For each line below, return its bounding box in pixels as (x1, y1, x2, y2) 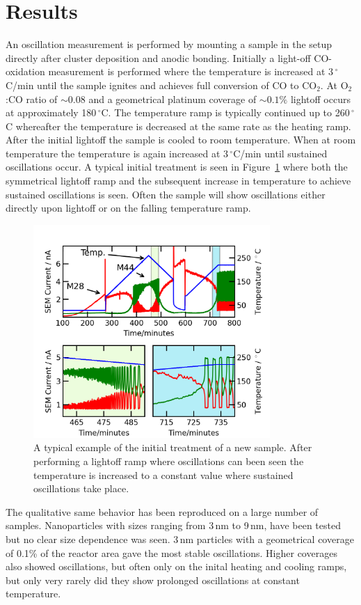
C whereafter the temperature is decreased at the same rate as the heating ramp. (6, 118, 351, 133)
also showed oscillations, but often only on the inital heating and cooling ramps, (6, 559, 347, 574)
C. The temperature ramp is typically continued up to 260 (101, 105, 350, 120)
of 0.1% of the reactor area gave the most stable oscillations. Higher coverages (6, 545, 337, 560)
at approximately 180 (6, 105, 97, 120)
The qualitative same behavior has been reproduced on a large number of (6, 504, 319, 519)
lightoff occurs (290, 91, 351, 106)
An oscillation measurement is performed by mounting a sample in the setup (6, 37, 332, 52)
